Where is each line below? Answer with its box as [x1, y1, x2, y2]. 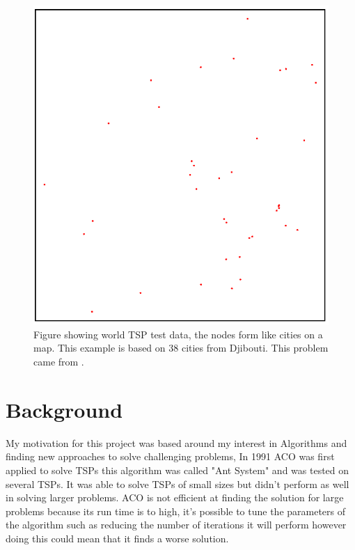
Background [6, 395, 123, 423]
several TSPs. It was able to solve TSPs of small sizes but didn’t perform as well [6, 476, 349, 491]
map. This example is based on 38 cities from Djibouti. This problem [33, 340, 329, 355]
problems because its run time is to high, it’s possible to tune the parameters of [6, 503, 346, 518]
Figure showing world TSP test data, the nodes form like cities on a [33, 327, 323, 341]
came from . [33, 354, 84, 368]
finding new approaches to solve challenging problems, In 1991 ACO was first [6, 449, 335, 464]
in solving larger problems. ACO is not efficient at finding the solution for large [6, 490, 344, 505]
